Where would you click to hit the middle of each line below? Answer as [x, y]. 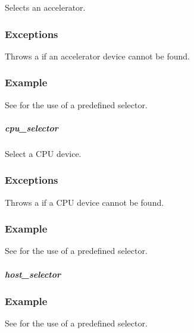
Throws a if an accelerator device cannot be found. [97, 56]
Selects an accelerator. [45, 7]
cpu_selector [32, 128]
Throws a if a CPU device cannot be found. [85, 202]
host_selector [33, 274]
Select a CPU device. [43, 153]
